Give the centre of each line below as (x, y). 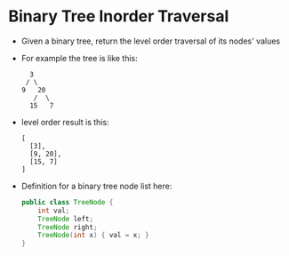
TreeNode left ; (66, 219)
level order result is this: (65, 122)
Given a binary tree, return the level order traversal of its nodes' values (151, 41)
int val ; (54, 211)
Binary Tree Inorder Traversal (119, 16)
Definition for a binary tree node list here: (96, 186)
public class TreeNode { (67, 202)
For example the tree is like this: (80, 58)
